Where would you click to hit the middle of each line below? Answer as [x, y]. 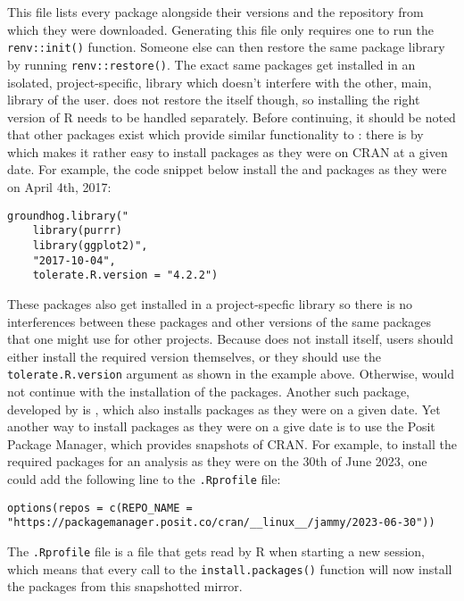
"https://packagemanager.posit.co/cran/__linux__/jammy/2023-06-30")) [221, 523]
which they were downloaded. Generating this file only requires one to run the [221, 29]
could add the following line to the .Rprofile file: [144, 478]
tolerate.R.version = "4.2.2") [125, 275]
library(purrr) [77, 231]
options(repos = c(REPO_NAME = [100, 508]
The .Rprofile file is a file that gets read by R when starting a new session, [216, 551]
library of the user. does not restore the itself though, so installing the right [214, 100]
